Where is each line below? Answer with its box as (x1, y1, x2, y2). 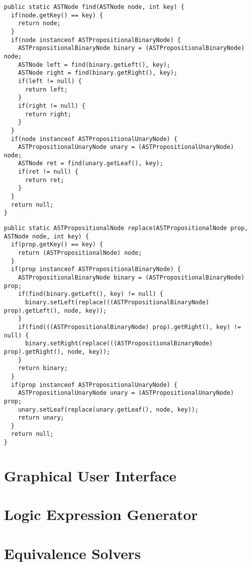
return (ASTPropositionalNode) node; (18, 249, 142, 257)
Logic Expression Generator (4, 504, 198, 524)
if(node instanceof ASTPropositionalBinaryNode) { (11, 36, 181, 44)
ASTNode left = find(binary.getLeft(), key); (18, 61, 170, 68)
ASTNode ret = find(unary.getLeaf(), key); (18, 160, 164, 167)
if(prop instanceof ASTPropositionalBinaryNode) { (11, 266, 181, 273)
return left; (25, 86, 68, 93)
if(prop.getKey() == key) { (11, 241, 103, 248)
